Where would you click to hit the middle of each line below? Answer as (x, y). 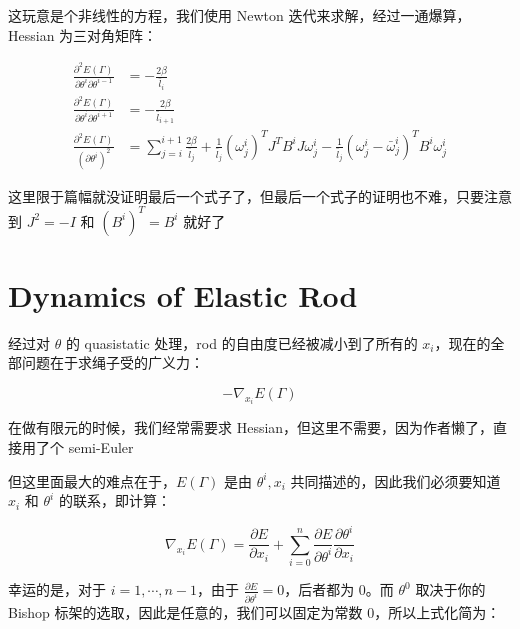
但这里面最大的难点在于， (92, 480)
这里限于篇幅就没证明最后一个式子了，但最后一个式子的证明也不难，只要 (246, 195)
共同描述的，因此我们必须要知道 (395, 480)
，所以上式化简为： (437, 611)
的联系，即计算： (114, 500)
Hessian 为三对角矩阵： (83, 34)
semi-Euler (101, 447)
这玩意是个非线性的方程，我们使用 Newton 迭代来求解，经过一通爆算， (239, 15)
